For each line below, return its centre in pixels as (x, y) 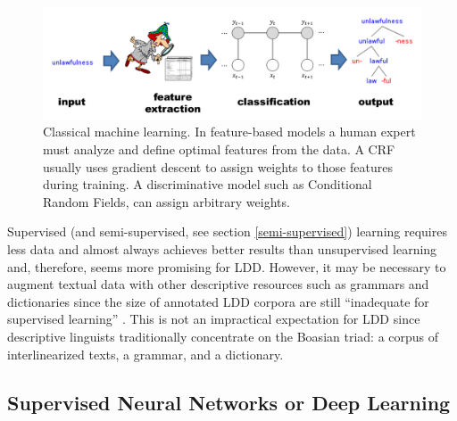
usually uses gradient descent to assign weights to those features (218, 166)
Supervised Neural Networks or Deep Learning (229, 402)
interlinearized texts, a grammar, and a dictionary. (145, 354)
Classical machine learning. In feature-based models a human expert (229, 132)
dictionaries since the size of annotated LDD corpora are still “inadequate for (218, 301)
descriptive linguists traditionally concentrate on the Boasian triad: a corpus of (223, 336)
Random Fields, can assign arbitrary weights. (166, 201)
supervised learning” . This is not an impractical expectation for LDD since (214, 319)
